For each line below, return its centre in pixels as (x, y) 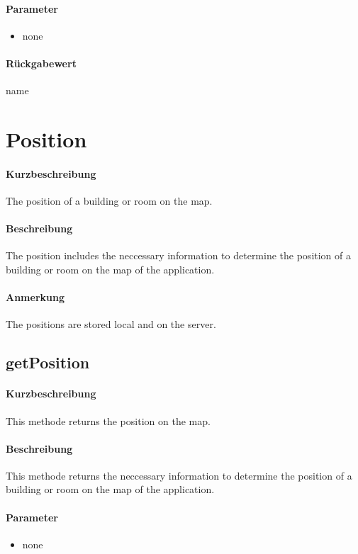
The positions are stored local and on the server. (111, 324)
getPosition (48, 362)
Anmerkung (35, 297)
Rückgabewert (41, 63)
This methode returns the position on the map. (108, 420)
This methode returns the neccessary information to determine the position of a (179, 475)
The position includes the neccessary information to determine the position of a (179, 255)
